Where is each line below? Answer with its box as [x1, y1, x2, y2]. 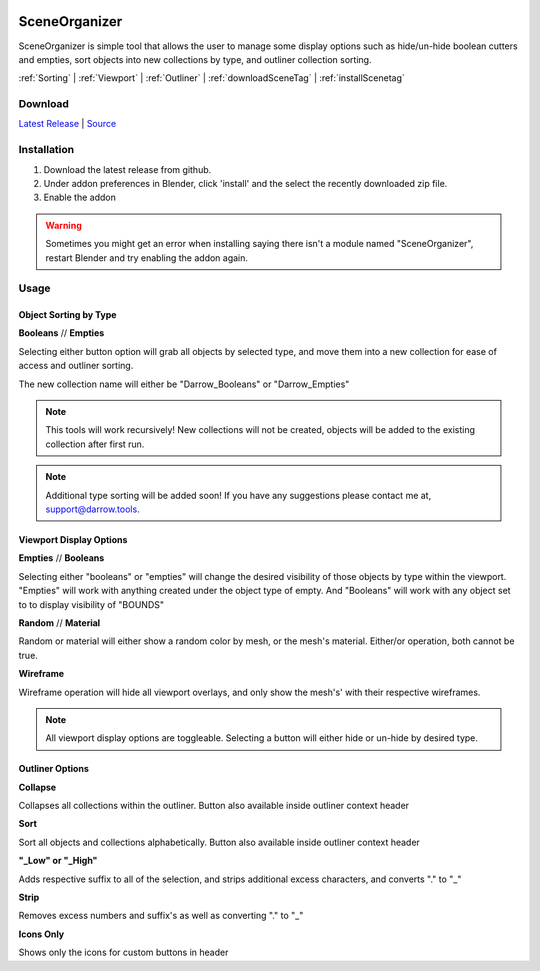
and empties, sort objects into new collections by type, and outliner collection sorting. [18, 53, 372, 65]
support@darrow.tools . [45, 503, 140, 515]
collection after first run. [45, 438, 145, 450]
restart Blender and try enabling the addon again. [45, 251, 249, 264]
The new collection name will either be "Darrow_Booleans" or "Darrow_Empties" [18, 378, 350, 390]
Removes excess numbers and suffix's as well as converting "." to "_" [18, 910, 304, 922]
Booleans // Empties [18, 327, 105, 339]
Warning [45, 219, 82, 231]
